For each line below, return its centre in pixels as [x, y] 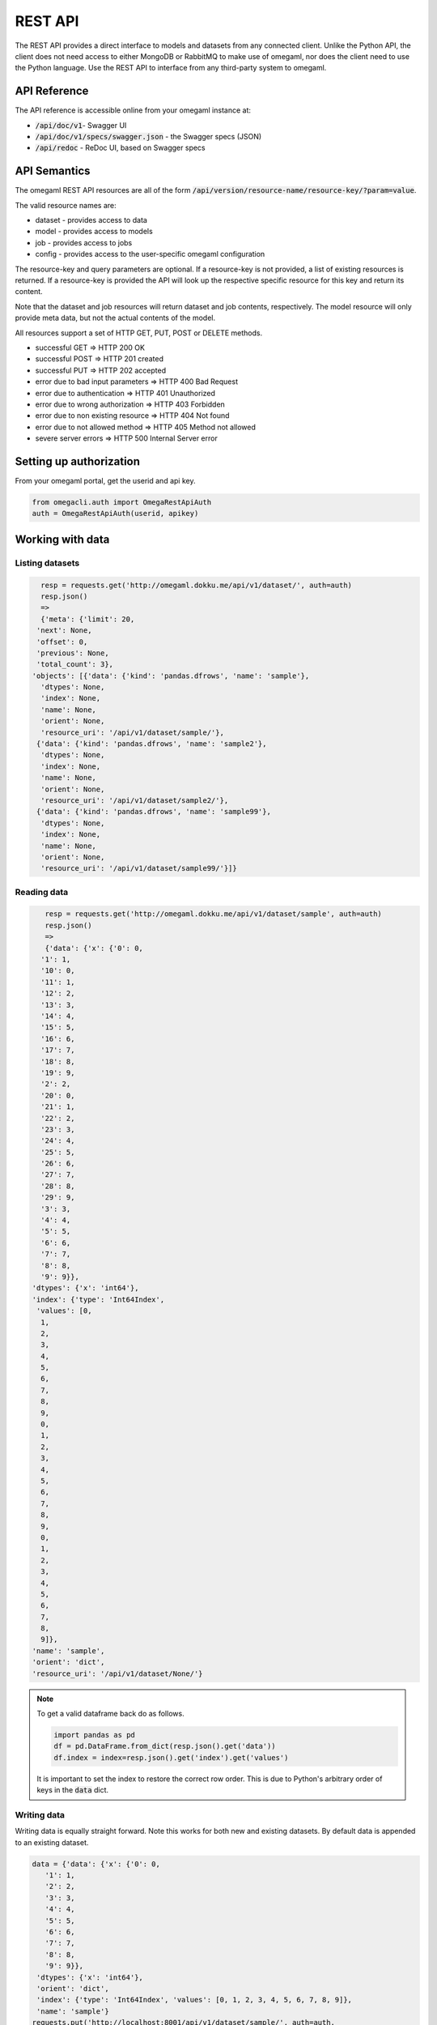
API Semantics [53, 171]
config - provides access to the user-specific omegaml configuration [150, 254]
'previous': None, [73, 653]
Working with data [62, 539]
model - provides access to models [94, 232]
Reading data [42, 892]
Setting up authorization [78, 461]
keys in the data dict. [73, 1790]
